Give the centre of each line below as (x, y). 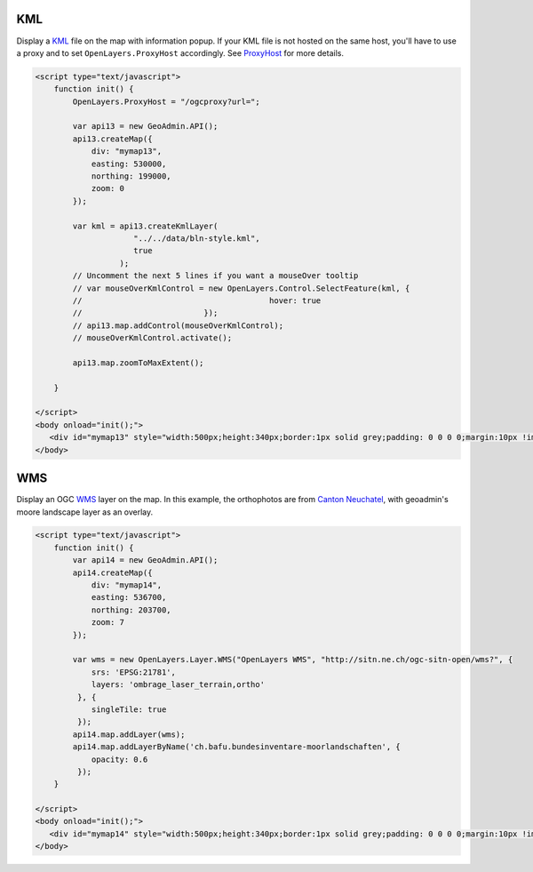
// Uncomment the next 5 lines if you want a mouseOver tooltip (215, 276)
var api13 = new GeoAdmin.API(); (145, 126)
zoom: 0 (107, 188)
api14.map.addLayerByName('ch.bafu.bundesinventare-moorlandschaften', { (237, 747)
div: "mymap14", (127, 585)
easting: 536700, (129, 597)
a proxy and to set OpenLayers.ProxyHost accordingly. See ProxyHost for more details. (180, 52)
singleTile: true (129, 709)
